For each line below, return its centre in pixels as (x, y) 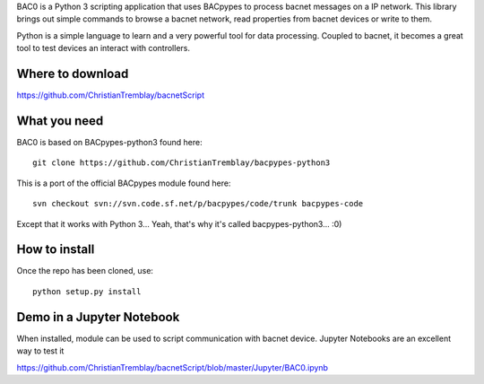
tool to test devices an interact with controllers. (103, 48)
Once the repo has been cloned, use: (85, 271)
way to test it (40, 351)
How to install (56, 250)
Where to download (73, 73)
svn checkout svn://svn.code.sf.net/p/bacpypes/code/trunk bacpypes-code (198, 204)
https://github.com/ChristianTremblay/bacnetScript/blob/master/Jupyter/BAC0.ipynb (173, 367)
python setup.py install (87, 291)
